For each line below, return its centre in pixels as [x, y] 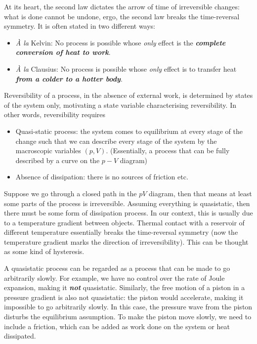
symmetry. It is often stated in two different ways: [80, 26]
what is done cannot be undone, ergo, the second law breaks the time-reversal [122, 16]
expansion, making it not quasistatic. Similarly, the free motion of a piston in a [125, 287]
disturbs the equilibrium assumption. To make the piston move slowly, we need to [128, 317]
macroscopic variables [48, 150]
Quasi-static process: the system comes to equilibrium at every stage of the [129, 131]
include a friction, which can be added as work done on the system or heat [117, 326]
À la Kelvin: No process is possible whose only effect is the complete [121, 42]
